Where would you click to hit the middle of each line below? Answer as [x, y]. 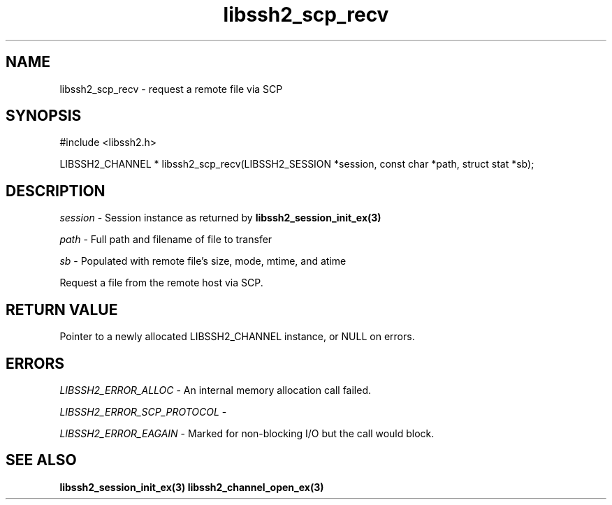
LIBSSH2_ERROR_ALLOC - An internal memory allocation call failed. [216, 390]
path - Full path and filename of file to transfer [166, 240]
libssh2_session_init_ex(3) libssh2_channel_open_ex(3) [192, 487]
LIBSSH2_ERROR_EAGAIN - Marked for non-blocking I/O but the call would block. [247, 433]
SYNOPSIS [44, 116]
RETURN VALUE [62, 309]
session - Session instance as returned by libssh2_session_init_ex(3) [220, 218]
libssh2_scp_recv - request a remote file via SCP [171, 89]
